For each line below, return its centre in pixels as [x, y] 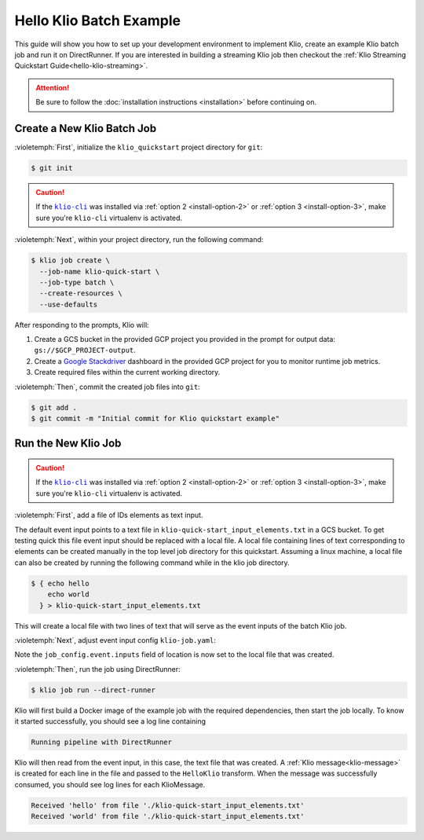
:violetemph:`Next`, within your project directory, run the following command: [139, 240]
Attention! [53, 87]
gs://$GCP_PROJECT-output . [85, 350]
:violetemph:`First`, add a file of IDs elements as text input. [109, 515]
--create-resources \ [81, 293]
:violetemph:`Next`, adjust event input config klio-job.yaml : [115, 640]
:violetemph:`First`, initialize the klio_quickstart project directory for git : [139, 147]
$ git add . [54, 407]
